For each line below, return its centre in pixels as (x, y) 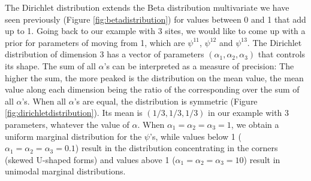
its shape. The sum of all (50, 65)
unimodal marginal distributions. (65, 171)
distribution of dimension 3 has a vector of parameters (105, 54)
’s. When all (44, 101)
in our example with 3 (249, 113)
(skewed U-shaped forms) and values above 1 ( (90, 159)
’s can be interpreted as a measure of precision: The (199, 65)
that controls (282, 54)
